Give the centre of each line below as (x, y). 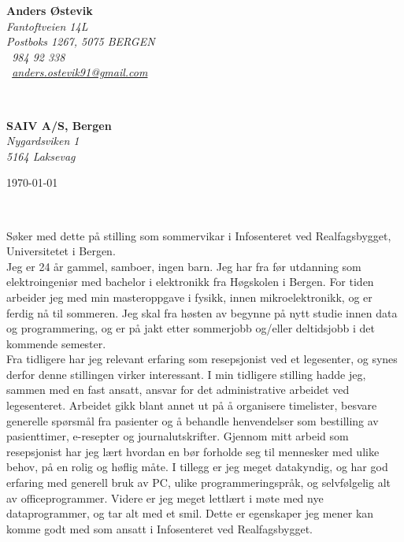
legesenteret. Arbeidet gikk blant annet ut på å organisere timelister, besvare (192, 405)
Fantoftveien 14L (47, 26)
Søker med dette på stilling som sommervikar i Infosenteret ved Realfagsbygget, (199, 235)
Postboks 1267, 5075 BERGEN (81, 41)
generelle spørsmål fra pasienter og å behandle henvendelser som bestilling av (193, 420)
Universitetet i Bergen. (61, 251)
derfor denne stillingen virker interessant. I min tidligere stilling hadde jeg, (186, 374)
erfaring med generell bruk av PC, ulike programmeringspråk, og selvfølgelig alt (198, 483)
